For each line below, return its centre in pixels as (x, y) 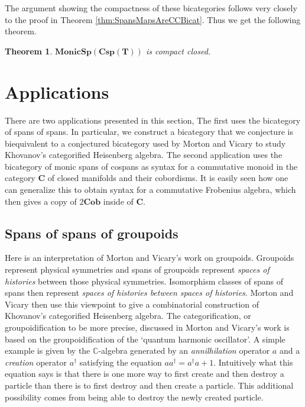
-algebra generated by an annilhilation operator (184, 351)
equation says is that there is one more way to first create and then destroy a (145, 374)
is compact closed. (178, 51)
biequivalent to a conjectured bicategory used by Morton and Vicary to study (145, 143)
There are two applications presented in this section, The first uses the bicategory (153, 120)
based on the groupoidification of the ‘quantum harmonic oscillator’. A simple (145, 339)
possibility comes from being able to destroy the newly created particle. (134, 397)
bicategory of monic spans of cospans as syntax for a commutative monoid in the (151, 166)
